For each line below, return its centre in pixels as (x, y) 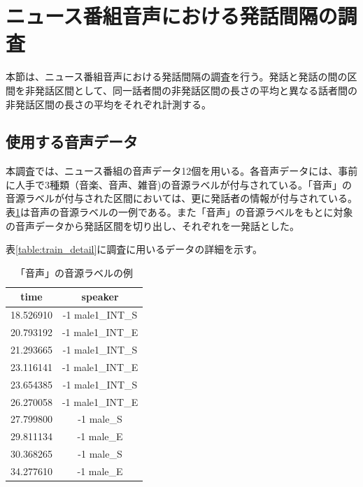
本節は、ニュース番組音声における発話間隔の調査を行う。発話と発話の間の (177, 77)
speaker (100, 297)
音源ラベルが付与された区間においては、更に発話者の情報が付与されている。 (181, 198)
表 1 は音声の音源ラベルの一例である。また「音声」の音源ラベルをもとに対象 (179, 212)
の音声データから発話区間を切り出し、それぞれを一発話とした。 (152, 225)
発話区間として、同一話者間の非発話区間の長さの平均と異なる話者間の (196, 90)
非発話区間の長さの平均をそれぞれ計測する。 (108, 104)
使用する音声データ (72, 141)
